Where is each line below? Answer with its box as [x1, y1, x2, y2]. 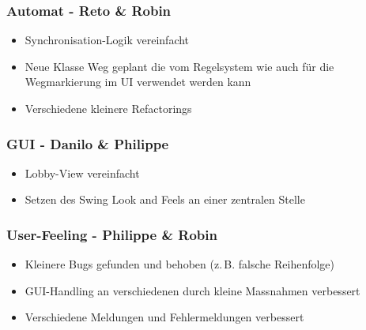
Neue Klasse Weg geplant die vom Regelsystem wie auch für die [25, 58, 334, 74]
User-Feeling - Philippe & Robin [6, 224, 217, 244]
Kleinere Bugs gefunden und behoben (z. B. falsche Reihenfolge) [25, 256, 335, 272]
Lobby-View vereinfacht [25, 164, 140, 181]
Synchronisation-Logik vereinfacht [25, 32, 190, 48]
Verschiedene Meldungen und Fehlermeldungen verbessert [25, 309, 304, 325]
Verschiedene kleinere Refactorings [25, 100, 192, 116]
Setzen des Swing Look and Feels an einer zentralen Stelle [25, 191, 305, 208]
